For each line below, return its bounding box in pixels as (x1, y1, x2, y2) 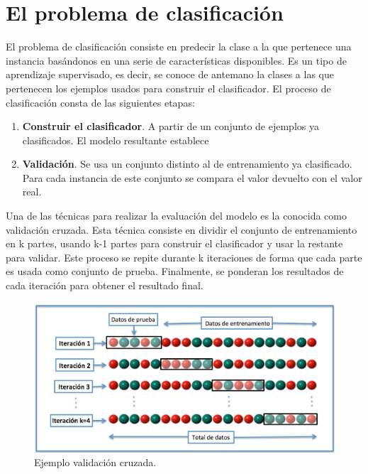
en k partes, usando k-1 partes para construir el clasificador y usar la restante (6, 236, 343, 251)
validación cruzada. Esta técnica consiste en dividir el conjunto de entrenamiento (6, 222, 357, 237)
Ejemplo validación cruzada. (34, 455, 157, 470)
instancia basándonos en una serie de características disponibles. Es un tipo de (6, 53, 347, 68)
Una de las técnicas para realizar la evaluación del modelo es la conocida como (6, 208, 347, 223)
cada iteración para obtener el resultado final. (6, 278, 203, 293)
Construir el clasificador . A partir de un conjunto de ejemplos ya (22, 119, 319, 134)
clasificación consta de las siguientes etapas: (6, 95, 195, 109)
